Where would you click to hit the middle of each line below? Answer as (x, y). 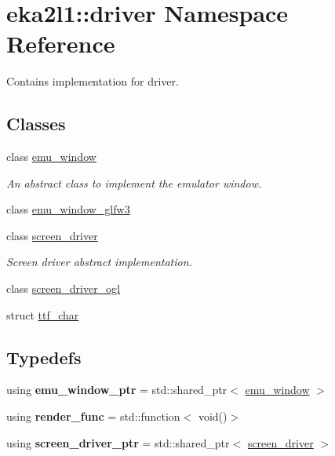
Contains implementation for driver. (93, 81)
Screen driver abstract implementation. (99, 262)
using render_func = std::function (93, 416)
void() (213, 416)
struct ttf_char (43, 314)
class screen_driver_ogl (64, 288)
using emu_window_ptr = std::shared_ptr (117, 390)
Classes (36, 124)
